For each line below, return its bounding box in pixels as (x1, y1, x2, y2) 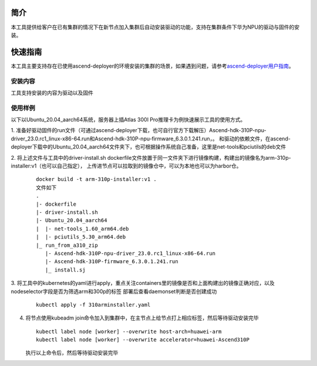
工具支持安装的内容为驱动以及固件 (11, 89, 93, 96)
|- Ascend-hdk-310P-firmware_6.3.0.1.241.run (45, 258, 178, 265)
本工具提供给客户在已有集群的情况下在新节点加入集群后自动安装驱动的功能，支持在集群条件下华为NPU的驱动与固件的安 (11, 23, 299, 31)
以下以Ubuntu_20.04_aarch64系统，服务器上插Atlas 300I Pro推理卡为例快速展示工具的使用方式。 (11, 116, 246, 123)
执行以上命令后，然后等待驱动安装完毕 (25, 350, 119, 357)
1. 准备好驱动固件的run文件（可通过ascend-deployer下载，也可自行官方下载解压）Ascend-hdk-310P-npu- (11, 127, 267, 134)
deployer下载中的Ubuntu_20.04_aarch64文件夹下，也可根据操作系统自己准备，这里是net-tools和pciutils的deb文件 (11, 143, 286, 150)
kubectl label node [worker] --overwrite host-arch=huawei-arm (36, 328, 222, 335)
